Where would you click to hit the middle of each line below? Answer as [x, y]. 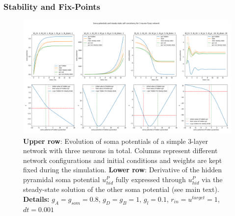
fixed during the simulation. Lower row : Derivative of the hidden [123, 170]
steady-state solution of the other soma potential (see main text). [121, 189]
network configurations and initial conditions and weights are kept [123, 160]
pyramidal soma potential [62, 179]
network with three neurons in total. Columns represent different [120, 150]
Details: [36, 199]
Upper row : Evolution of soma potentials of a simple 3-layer [116, 141]
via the [212, 179]
